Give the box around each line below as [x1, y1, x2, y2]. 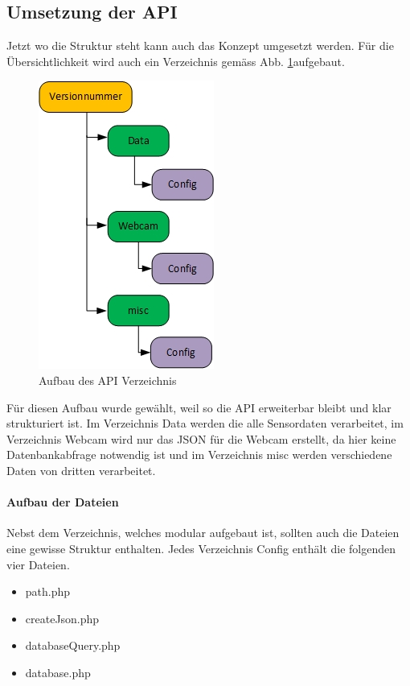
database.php [25, 663, 91, 680]
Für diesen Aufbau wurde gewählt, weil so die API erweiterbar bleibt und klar [6, 399, 392, 415]
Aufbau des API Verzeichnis [39, 371, 177, 388]
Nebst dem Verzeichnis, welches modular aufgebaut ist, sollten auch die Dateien [6, 524, 400, 541]
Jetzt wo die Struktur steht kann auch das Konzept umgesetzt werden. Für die [6, 37, 394, 54]
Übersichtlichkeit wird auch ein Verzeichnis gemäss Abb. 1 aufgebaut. [6, 52, 345, 69]
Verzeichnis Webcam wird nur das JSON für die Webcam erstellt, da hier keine [6, 430, 396, 447]
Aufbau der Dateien [6, 494, 119, 510]
